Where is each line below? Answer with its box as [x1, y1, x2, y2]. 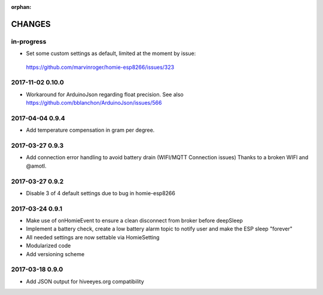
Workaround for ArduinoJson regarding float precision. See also [26, 90, 184, 98]
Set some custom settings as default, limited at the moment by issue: [26, 50, 196, 57]
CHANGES [11, 19, 51, 29]
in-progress [11, 37, 47, 45]
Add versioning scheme [26, 250, 85, 257]
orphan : [11, 4, 32, 10]
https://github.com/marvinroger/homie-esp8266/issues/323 [26, 63, 175, 71]
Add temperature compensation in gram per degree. [26, 126, 155, 134]
